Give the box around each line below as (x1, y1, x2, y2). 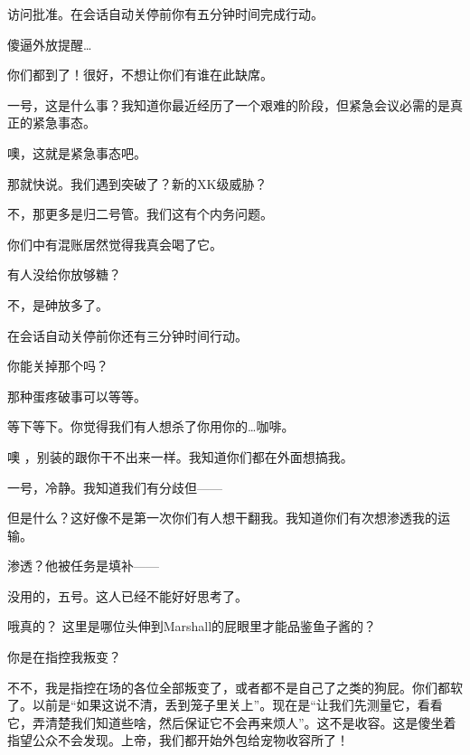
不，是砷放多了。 (7, 295, 108, 314)
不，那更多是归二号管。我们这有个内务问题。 (7, 204, 273, 223)
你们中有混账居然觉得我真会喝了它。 (7, 234, 222, 253)
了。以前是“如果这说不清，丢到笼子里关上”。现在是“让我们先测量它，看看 (7, 695, 443, 714)
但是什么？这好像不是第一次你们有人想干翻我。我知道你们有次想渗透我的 (7, 508, 437, 527)
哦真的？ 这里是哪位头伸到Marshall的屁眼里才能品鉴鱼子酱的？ (7, 617, 377, 636)
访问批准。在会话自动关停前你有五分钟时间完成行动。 (7, 5, 324, 23)
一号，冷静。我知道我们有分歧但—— (7, 477, 222, 496)
